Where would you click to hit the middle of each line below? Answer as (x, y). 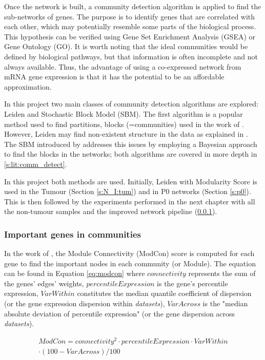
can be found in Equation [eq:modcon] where (75, 273)
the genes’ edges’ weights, (44, 283)
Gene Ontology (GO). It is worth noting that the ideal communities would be (126, 46)
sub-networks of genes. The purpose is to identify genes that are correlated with (130, 16)
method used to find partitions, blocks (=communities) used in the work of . (124, 124)
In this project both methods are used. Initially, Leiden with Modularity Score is (131, 181)
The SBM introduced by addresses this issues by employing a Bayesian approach (131, 144)
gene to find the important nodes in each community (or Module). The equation (130, 263)
